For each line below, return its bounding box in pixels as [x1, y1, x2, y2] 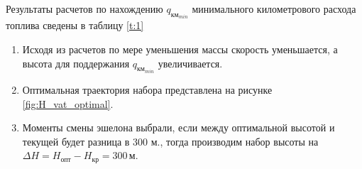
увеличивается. [158, 55, 223, 70]
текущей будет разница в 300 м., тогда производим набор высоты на [22, 133, 319, 148]
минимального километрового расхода [192, 1, 356, 16]
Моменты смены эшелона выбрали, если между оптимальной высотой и [22, 120, 335, 135]
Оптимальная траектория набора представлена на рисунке [22, 82, 273, 97]
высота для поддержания [22, 55, 130, 70]
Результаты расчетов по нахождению [6, 1, 163, 16]
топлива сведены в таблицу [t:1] [6, 18, 144, 33]
